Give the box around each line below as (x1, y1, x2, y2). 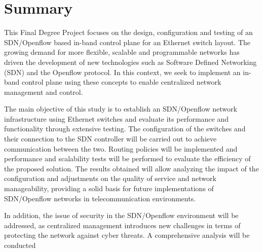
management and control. (4, 86, 83, 97)
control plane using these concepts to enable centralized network (22, 77, 221, 87)
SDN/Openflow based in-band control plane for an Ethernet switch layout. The (4, 37, 251, 47)
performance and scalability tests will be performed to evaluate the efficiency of (4, 153, 251, 164)
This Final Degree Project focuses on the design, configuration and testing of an (4, 27, 253, 38)
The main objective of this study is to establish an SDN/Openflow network (4, 103, 237, 114)
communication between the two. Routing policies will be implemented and (4, 143, 238, 154)
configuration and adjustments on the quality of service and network (4, 173, 216, 184)
